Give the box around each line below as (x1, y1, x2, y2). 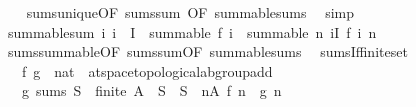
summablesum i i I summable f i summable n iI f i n (7, 21, 377, 42)
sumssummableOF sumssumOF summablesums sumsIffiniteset (7, 41, 408, 62)
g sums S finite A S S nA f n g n (21, 80, 282, 101)
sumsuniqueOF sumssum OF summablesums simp (26, 2, 355, 22)
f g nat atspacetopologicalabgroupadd (21, 60, 273, 81)
